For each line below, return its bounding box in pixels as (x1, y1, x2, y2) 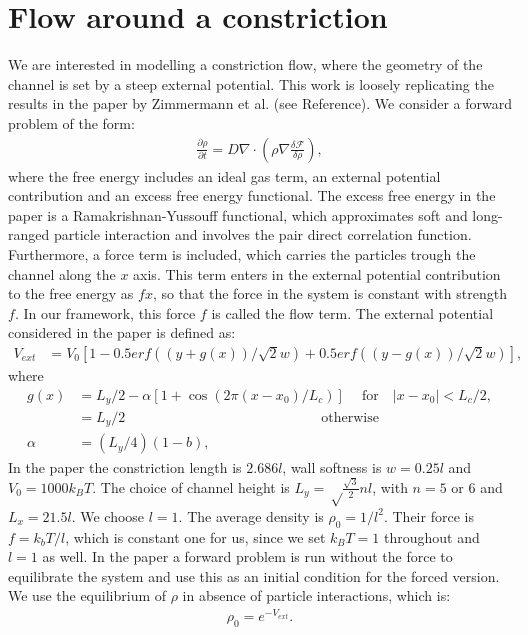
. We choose (71, 505, 145, 526)
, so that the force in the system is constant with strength (152, 283, 507, 304)
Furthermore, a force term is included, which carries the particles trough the (8, 243, 476, 264)
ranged (8, 224, 50, 245)
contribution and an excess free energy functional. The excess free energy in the (8, 185, 496, 206)
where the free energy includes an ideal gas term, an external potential (8, 165, 441, 186)
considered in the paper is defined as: (8, 322, 236, 343)
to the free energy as (8, 283, 134, 304)
